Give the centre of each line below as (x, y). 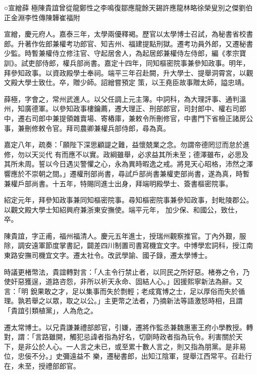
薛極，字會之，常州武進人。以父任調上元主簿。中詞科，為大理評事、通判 (122, 99)
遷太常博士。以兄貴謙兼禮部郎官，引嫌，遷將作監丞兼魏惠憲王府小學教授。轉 (128, 327)
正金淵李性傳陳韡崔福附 (42, 17)
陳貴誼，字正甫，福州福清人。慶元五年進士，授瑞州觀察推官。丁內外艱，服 (125, 235)
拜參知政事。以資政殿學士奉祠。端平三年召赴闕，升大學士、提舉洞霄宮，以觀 (128, 72)
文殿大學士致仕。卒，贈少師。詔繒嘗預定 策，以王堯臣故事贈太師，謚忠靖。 (126, 82)
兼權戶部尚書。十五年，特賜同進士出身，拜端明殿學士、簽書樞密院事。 (118, 183)
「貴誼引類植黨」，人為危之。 (51, 311)
